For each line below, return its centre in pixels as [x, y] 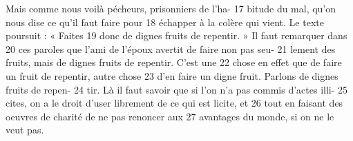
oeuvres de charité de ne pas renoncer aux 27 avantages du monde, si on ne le [170, 116]
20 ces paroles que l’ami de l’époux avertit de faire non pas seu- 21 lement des [171, 48]
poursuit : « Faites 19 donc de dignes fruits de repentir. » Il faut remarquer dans [176, 35]
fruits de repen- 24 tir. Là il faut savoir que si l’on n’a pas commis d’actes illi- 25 [177, 89]
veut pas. [25, 130]
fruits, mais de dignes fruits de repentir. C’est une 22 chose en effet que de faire [174, 62]
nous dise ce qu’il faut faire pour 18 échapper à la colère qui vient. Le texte [165, 22]
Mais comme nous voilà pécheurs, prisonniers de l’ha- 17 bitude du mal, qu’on [171, 8]
